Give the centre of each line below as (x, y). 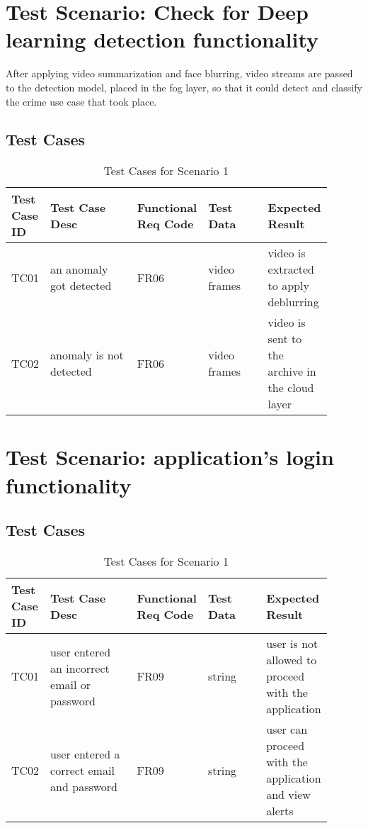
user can (287, 729)
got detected (81, 286)
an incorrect (80, 668)
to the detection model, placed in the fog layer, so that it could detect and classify (184, 87)
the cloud (291, 388)
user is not (292, 644)
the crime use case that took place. (81, 101)
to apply (288, 286)
